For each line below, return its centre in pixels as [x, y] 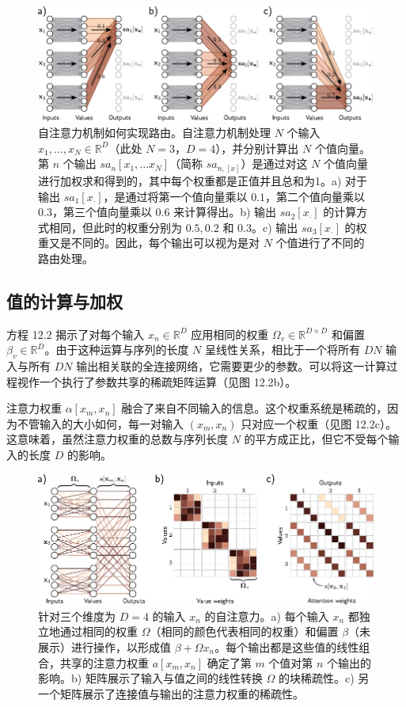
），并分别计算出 [257, 148]
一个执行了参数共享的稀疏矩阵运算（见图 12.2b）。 [168, 381]
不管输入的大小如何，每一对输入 [100, 423]
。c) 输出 [275, 227]
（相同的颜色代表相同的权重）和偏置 [244, 631]
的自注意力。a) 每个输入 [267, 616]
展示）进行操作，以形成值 [104, 646]
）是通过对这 [274, 163]
